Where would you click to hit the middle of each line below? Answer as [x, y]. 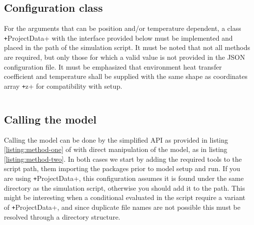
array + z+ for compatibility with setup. [63, 86]
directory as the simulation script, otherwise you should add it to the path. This [125, 187]
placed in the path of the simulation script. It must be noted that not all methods [127, 47]
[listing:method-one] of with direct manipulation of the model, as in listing [116, 149]
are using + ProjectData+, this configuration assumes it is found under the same [124, 178]
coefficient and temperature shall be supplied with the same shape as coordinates [126, 76]
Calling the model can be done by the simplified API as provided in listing [116, 139]
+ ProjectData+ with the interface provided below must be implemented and [118, 37]
